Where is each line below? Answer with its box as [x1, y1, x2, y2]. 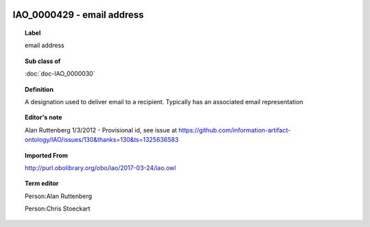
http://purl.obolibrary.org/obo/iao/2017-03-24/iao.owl [25, 163, 176, 171]
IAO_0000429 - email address [12, 9, 144, 21]
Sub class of [25, 57, 61, 65]
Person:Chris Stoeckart [25, 204, 90, 213]
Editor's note [25, 113, 62, 121]
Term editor [25, 179, 59, 188]
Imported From [25, 151, 69, 159]
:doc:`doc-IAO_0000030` [25, 69, 95, 78]
